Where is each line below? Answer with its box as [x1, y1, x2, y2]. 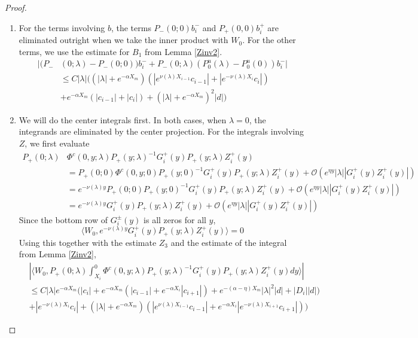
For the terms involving [19, 21, 105, 34]
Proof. [5, 1, 27, 13]
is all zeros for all [144, 213, 206, 226]
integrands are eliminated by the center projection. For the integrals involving [19, 125, 304, 138]
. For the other [242, 34, 296, 46]
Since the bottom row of [19, 213, 108, 226]
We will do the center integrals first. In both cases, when [19, 113, 227, 126]
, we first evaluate [25, 137, 90, 150]
